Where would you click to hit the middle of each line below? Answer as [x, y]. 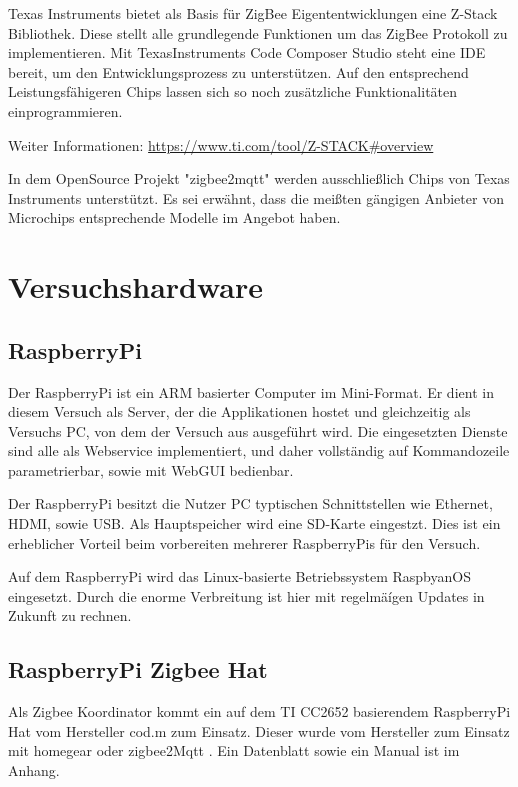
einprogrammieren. [65, 110]
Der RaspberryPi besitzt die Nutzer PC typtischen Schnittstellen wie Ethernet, [250, 503]
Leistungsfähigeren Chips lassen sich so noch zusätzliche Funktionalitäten [233, 91]
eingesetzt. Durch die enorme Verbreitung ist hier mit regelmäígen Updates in [246, 595]
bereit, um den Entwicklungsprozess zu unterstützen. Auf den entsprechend [238, 71]
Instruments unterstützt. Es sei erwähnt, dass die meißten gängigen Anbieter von [256, 197]
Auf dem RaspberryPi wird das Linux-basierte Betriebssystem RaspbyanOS [239, 576]
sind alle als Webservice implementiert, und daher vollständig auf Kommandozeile [259, 450]
